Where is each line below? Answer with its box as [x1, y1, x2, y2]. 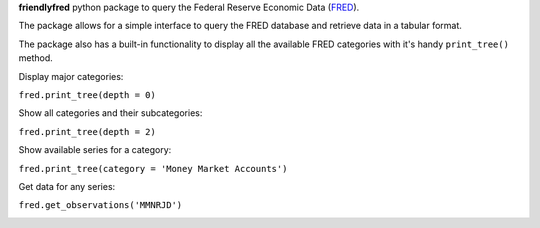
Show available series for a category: [18, 144, 172, 156]
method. [18, 52, 54, 64]
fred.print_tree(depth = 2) [18, 126, 157, 137]
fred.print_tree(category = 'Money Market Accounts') [18, 163, 288, 174]
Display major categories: [18, 70, 124, 82]
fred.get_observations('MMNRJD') [18, 200, 183, 211]
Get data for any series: [18, 180, 116, 192]
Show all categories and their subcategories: [18, 107, 203, 119]
